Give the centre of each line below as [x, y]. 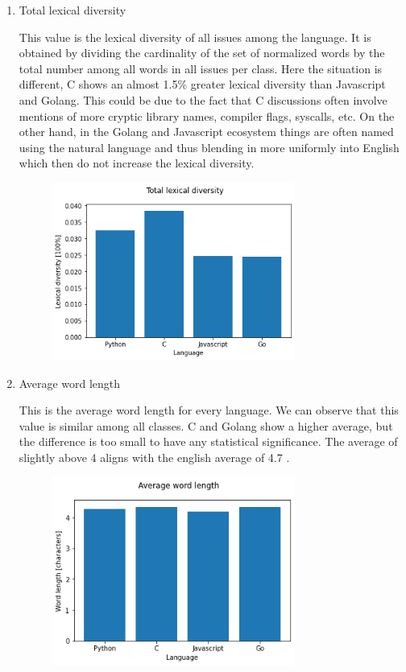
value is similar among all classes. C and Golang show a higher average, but [206, 425]
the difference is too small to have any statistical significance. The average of [208, 441]
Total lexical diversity [72, 10]
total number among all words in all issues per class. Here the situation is [201, 68]
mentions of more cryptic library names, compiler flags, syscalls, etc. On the [207, 115]
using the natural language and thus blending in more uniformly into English [209, 147]
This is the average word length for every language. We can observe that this [209, 410]
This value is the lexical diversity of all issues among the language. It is [195, 37]
